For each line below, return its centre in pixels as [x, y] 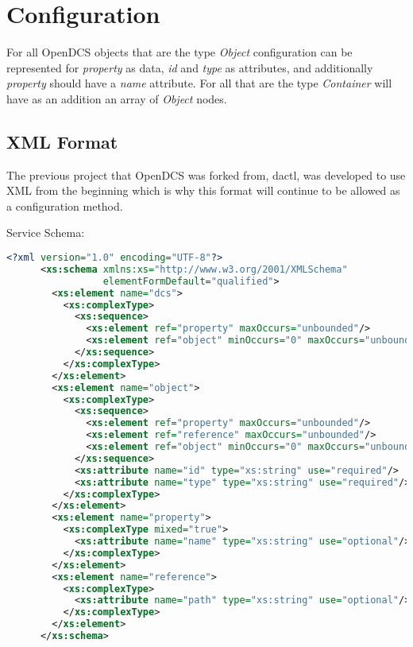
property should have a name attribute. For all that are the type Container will [199, 83]
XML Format [62, 141]
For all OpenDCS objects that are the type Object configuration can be [179, 52]
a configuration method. [65, 205]
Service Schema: [46, 232]
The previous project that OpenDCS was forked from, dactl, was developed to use [206, 174]
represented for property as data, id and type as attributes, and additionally [190, 67]
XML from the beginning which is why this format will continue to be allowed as [203, 190]
